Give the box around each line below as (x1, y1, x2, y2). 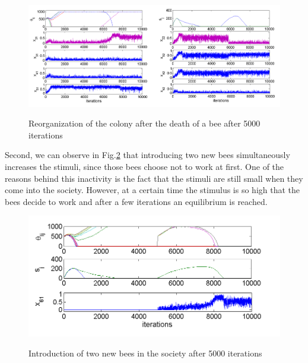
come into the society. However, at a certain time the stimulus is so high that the (5, 184, 300, 196)
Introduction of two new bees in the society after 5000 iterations (28, 347, 262, 359)
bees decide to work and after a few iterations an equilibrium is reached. (5, 195, 268, 207)
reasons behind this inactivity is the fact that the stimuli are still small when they (5, 172, 303, 184)
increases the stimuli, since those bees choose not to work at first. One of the (5, 160, 284, 172)
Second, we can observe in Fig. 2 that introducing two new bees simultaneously (5, 149, 290, 161)
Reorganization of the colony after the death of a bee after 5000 (28, 117, 261, 130)
